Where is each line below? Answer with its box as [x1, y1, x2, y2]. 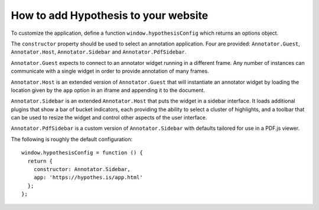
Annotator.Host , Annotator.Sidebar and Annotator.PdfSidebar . [11, 48, 187, 55]
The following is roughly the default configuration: [11, 136, 133, 143]
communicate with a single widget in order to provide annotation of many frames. [11, 68, 209, 75]
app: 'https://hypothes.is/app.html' [33, 174, 143, 181]
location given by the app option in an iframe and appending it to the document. [11, 86, 205, 94]
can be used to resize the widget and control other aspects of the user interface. [11, 114, 207, 121]
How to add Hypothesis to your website [11, 9, 209, 22]
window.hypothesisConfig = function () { [21, 149, 143, 156]
